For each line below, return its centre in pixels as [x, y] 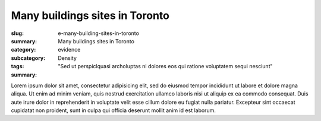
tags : [18, 66]
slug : [17, 33]
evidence [69, 50]
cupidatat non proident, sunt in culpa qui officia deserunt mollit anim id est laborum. [114, 110]
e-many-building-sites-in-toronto [99, 33]
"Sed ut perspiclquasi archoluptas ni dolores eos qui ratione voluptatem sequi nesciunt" [165, 66]
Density [67, 58]
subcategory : [28, 58]
